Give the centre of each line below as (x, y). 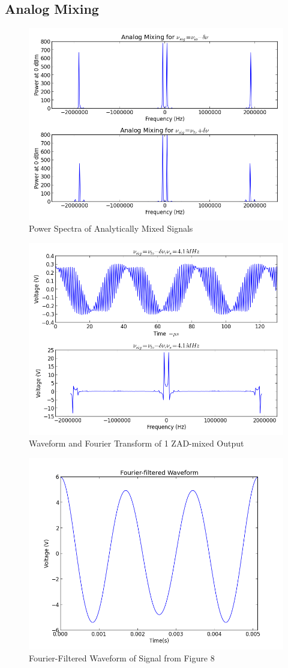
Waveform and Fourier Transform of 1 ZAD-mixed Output (136, 443)
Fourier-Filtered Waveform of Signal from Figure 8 (122, 657)
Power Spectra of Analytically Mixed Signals (111, 228)
